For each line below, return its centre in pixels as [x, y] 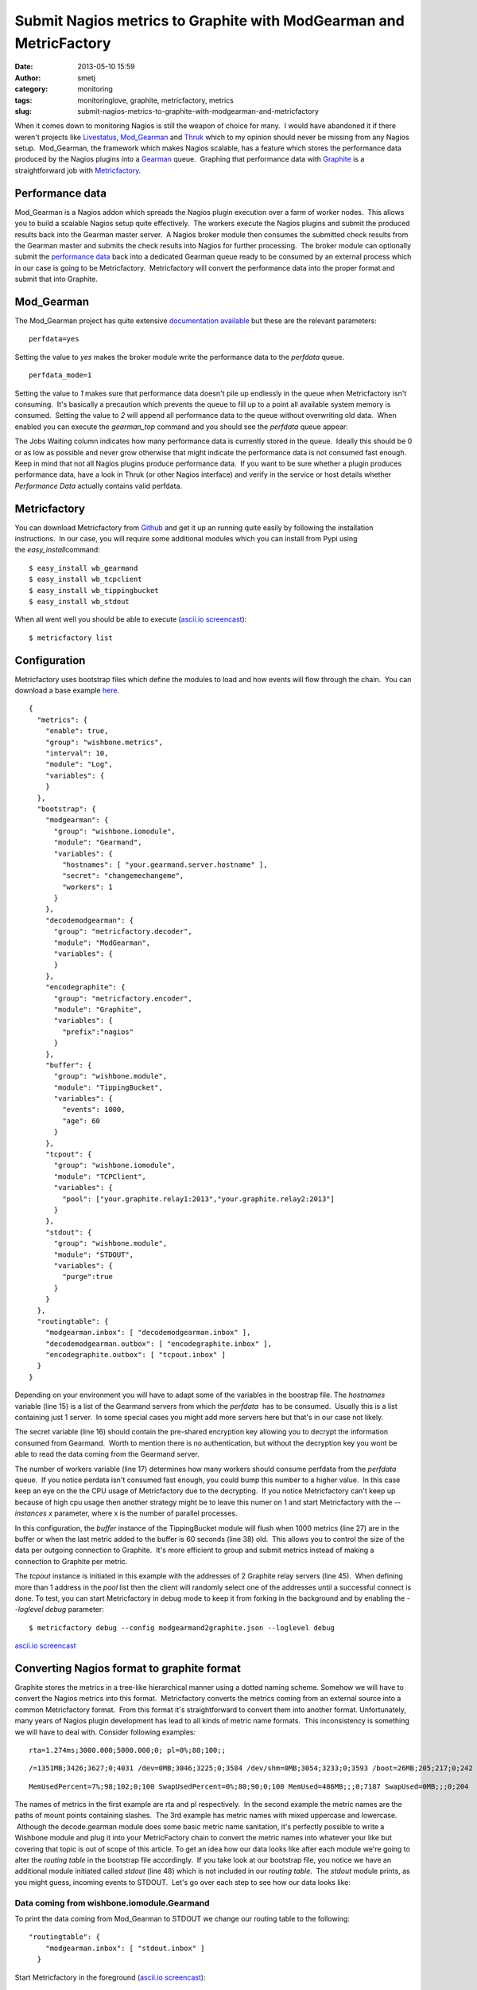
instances [31, 1513]
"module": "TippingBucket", [108, 1087]
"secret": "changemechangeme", [123, 876]
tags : [23, 100]
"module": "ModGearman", [102, 942]
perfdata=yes [54, 339]
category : [31, 89]
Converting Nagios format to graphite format [128, 1668]
